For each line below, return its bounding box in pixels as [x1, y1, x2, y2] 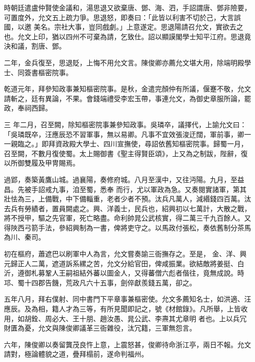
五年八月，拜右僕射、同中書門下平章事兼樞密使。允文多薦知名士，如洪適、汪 [4, 294, 251, 304]
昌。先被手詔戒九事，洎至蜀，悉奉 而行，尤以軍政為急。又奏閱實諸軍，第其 [4, 184, 247, 194]
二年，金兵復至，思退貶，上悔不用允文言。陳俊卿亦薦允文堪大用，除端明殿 [4, 57, 244, 67]
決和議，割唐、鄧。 [4, 41, 66, 51]
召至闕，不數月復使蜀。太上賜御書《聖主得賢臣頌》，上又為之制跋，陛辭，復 [4, 148, 248, 158]
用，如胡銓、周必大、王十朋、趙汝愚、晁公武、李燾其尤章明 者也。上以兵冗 [4, 313, 247, 323]
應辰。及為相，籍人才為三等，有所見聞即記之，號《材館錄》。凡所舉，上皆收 [4, 304, 248, 314]
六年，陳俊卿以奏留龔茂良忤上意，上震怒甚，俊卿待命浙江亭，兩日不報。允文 [4, 339, 251, 349]
